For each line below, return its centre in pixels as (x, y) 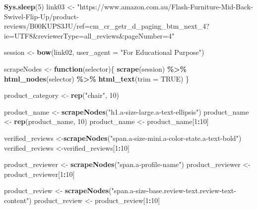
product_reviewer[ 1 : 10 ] (39, 174)
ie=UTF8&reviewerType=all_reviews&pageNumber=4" (89, 35)
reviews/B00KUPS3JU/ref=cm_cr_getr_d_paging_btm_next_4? (107, 26)
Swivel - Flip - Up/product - (41, 16)
